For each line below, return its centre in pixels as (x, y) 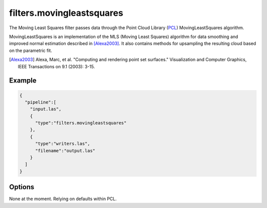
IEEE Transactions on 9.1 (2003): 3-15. (56, 66)
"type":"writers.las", (63, 144)
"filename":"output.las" (66, 150)
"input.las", (46, 109)
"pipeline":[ (41, 102)
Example (23, 81)
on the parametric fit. (31, 50)
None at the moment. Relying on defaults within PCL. (63, 199)
